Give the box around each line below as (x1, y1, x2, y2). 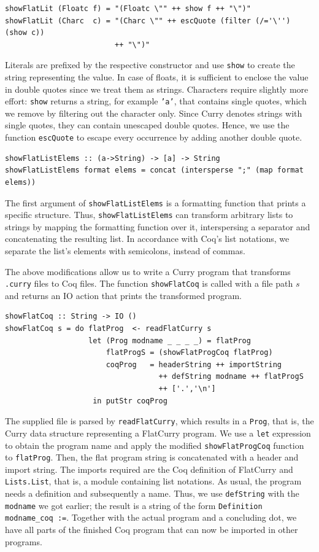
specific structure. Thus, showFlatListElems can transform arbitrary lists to (5, 208, 293, 221)
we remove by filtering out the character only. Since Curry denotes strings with (5, 106, 302, 119)
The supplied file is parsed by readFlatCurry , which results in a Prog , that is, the (5, 414, 314, 427)
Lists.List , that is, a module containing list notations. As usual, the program (5, 475, 302, 488)
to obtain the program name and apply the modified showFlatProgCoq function (5, 438, 304, 451)
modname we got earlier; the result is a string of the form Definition (5, 499, 263, 511)
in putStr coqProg (93, 396, 167, 405)
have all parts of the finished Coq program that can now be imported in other (5, 523, 298, 536)
